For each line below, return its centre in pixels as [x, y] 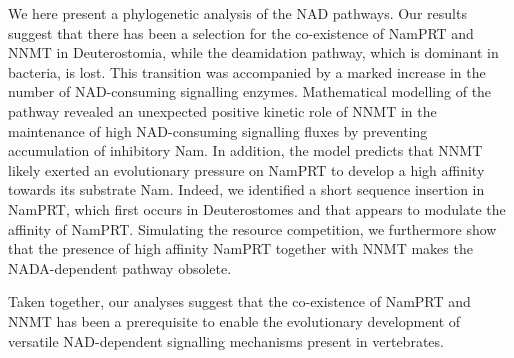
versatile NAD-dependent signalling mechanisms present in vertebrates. [226, 340]
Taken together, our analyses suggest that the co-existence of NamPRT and [239, 301]
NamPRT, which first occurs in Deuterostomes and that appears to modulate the [257, 208]
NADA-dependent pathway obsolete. [120, 267]
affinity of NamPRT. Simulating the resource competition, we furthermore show [252, 228]
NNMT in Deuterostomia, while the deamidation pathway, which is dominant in [253, 52]
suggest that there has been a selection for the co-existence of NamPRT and [241, 32]
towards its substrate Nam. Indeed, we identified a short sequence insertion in [246, 189]
